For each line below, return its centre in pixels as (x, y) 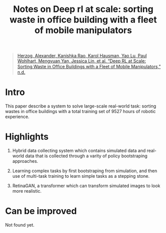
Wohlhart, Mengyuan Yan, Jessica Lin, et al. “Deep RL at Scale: (82, 61)
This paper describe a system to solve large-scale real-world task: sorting (81, 106)
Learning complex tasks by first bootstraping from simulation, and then (85, 171)
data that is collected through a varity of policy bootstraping (86, 156)
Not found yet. (20, 225)
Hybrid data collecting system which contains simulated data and (79, 151)
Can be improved (41, 211)
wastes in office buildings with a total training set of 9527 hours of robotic (81, 112)
